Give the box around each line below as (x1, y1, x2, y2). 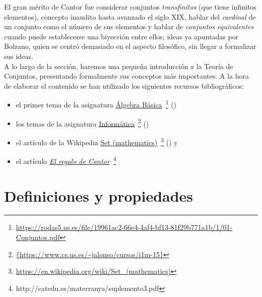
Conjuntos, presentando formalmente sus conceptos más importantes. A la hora (4, 71, 249, 81)
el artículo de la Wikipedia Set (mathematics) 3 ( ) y (16, 135, 178, 147)
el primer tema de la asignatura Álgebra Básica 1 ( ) (16, 98, 177, 109)
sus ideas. (4, 50, 33, 61)
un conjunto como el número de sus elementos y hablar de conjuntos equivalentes (4, 21, 254, 32)
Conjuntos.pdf (16, 232, 60, 243)
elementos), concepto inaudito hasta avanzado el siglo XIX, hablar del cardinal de (4, 11, 256, 22)
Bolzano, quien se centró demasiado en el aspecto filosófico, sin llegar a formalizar (4, 41, 256, 51)
